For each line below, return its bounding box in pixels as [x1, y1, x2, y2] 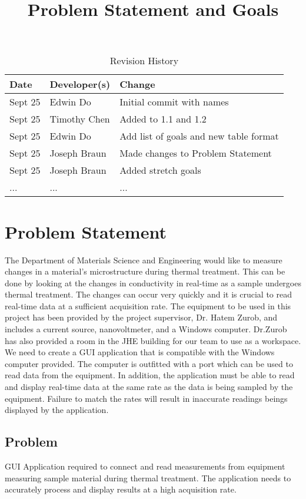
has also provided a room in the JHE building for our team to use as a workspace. [5, 334, 301, 346]
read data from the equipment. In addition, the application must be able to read [5, 369, 295, 381]
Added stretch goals [119, 163, 201, 177]
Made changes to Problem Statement [119, 146, 272, 160]
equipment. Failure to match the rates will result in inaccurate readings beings [5, 392, 288, 404]
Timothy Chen [49, 112, 110, 126]
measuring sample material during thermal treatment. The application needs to [5, 471, 291, 484]
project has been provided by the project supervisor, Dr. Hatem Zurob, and [5, 311, 278, 323]
